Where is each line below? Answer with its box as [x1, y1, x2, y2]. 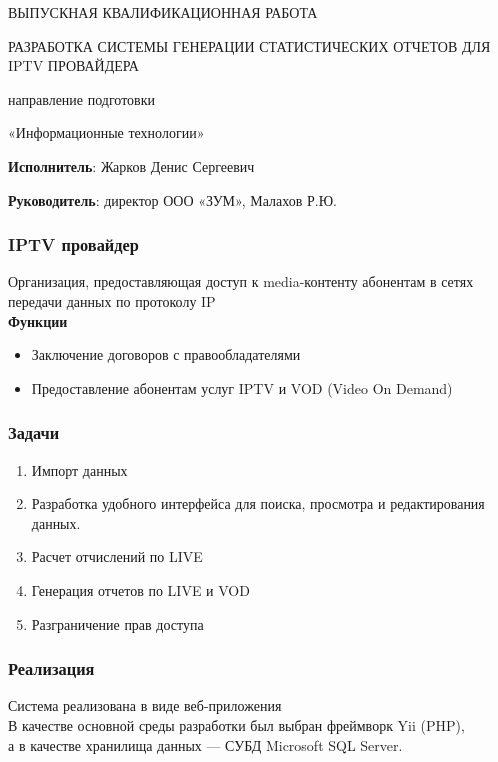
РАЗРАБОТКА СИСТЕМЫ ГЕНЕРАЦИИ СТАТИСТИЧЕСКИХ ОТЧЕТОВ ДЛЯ [8, 35, 491, 56]
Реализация [8, 656, 95, 681]
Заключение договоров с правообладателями [31, 344, 301, 365]
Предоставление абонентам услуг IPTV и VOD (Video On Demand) [31, 377, 453, 398]
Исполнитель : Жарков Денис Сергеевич [8, 155, 255, 176]
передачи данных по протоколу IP [8, 290, 216, 311]
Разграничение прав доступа [31, 613, 204, 634]
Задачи [8, 420, 60, 445]
